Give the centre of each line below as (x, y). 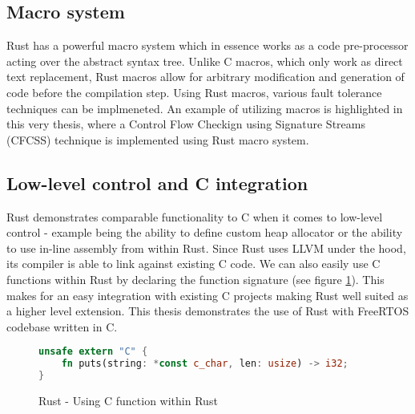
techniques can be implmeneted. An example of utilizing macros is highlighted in (205, 108)
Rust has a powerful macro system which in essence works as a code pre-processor (207, 45)
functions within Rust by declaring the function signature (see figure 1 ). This (195, 279)
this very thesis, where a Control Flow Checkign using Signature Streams (186, 124)
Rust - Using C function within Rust (128, 400)
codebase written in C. (62, 326)
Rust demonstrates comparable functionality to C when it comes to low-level (195, 216)
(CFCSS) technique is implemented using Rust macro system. (158, 139)
